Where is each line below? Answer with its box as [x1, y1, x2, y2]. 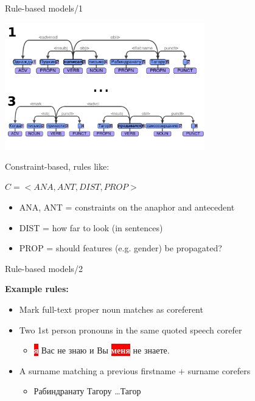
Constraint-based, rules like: [5, 159, 110, 172]
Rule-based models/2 [5, 262, 83, 274]
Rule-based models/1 [5, 2, 83, 14]
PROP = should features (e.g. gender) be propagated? [19, 242, 222, 254]
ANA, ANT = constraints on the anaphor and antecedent [19, 201, 235, 213]
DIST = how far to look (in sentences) [19, 221, 163, 234]
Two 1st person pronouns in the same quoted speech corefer [19, 323, 242, 336]
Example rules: [5, 282, 69, 295]
